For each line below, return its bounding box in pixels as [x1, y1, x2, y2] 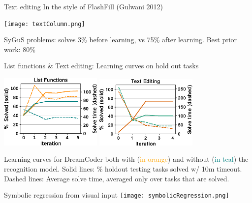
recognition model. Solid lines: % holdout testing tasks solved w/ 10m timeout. [4, 164, 242, 174]
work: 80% [4, 44, 35, 54]
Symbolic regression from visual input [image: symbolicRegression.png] [4, 190, 229, 200]
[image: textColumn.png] [4, 20, 85, 28]
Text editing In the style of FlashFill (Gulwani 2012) [4, 1, 163, 11]
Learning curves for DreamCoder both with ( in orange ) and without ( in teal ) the [4, 154, 249, 164]
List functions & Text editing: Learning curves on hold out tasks [4, 60, 199, 71]
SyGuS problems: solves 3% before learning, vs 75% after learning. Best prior [4, 34, 237, 45]
